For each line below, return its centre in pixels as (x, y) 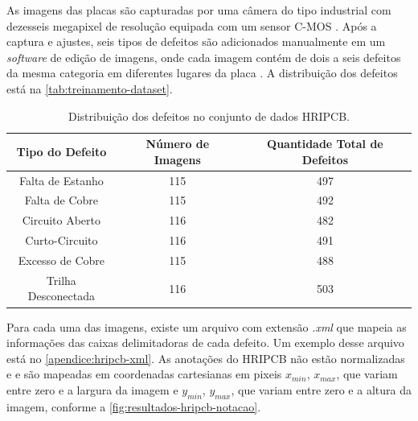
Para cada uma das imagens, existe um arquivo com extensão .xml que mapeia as (207, 326)
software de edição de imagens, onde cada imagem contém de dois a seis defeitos (204, 57)
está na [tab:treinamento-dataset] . (90, 88)
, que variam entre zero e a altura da (321, 389)
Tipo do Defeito (61, 151)
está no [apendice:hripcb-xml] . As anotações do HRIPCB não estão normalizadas (206, 358)
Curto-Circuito (61, 240)
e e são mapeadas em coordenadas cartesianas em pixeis (144, 374)
